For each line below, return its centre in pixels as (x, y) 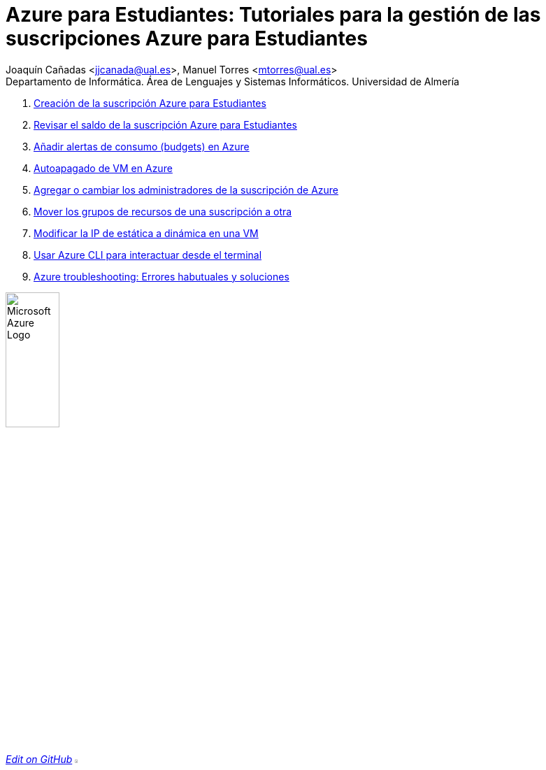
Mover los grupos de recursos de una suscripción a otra (163, 211)
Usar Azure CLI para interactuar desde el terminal (148, 255)
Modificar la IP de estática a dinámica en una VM (146, 233)
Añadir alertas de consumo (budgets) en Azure (142, 146)
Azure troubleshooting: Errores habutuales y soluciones (161, 276)
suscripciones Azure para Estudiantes (187, 38)
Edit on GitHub (39, 760)
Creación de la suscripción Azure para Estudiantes (150, 103)
